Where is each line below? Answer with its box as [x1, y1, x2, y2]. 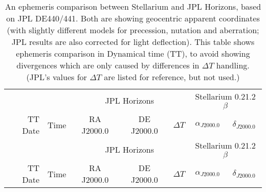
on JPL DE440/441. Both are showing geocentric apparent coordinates [6, 12, 260, 24]
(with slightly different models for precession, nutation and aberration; [7, 24, 259, 36]
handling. [216, 59, 250, 71]
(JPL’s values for [26, 71, 87, 83]
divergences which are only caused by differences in [16, 59, 199, 71]
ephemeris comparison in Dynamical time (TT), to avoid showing [16, 47, 250, 59]
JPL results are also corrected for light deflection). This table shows [11, 36, 255, 47]
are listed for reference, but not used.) [104, 71, 240, 83]
